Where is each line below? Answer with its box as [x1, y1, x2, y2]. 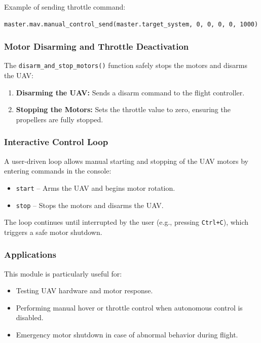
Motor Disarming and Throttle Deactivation [4, 40, 189, 53]
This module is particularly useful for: [4, 268, 122, 279]
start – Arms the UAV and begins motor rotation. [16, 182, 175, 193]
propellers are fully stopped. [16, 114, 103, 124]
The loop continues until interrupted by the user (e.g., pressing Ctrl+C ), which [4, 217, 249, 227]
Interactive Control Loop [4, 135, 108, 148]
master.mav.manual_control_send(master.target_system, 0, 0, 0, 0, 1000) [4, 20, 258, 28]
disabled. [16, 312, 44, 323]
